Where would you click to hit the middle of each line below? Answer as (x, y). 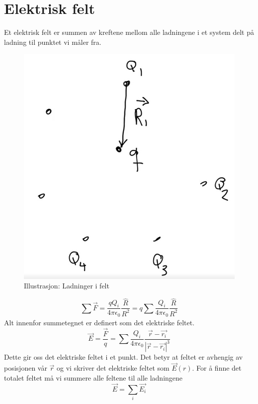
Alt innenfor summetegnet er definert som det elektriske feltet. (99, 323)
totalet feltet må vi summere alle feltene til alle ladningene (93, 377)
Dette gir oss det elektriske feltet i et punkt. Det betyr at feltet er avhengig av (124, 357)
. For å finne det (217, 368)
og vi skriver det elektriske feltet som (113, 368)
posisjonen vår (26, 368)
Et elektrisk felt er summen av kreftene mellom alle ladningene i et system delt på (129, 32)
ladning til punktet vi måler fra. (53, 42)
